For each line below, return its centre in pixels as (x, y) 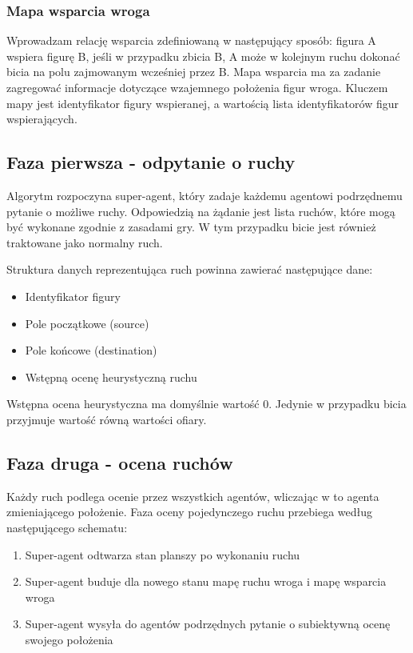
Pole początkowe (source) (87, 323)
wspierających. (42, 119)
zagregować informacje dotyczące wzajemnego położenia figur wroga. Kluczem (197, 87)
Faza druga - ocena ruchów (120, 462)
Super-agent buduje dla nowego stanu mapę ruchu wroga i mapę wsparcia (206, 581)
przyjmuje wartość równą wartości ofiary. (107, 419)
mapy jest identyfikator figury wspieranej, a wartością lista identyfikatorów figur (203, 103)
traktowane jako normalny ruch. (85, 242)
